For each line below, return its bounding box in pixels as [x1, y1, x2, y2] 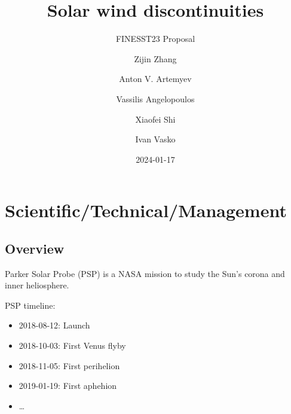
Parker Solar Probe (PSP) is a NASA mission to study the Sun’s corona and [5, 267, 285, 279]
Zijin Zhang [134, 52, 177, 65]
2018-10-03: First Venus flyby [19, 339, 126, 352]
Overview [5, 239, 65, 257]
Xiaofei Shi [135, 112, 176, 125]
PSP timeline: [5, 299, 56, 311]
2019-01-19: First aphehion [19, 379, 117, 392]
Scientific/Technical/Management [5, 198, 287, 223]
